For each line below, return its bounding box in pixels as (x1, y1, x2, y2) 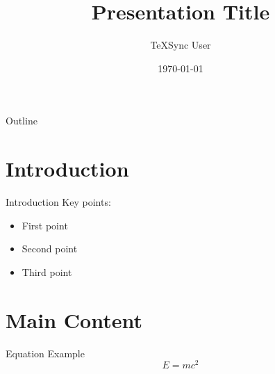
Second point (22, 241, 78, 256)
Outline (6, 113, 37, 128)
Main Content (6, 305, 142, 334)
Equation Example (6, 345, 85, 360)
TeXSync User (150, 38, 211, 52)
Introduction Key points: (6, 195, 111, 209)
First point (22, 218, 68, 232)
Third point (22, 264, 72, 279)
